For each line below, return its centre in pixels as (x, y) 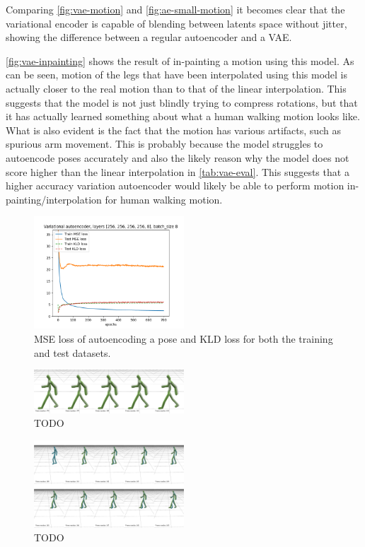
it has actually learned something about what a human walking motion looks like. (183, 116)
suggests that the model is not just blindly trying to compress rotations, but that (182, 102)
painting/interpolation (54, 199)
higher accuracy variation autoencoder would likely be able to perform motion (175, 186)
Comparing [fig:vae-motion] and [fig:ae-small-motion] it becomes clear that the (175, 9)
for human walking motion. (164, 199)
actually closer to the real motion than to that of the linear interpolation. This (176, 88)
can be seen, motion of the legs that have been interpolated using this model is (177, 75)
